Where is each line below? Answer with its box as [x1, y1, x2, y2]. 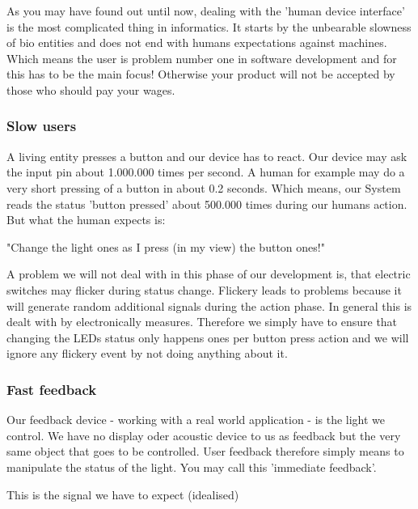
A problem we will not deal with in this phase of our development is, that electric [6, 265, 411, 282]
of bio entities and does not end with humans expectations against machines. [6, 34, 387, 51]
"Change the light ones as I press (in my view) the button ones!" [6, 238, 325, 255]
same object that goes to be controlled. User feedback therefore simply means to [6, 443, 404, 460]
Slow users [6, 116, 77, 136]
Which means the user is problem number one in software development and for [6, 49, 397, 66]
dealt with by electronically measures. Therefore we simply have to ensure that [6, 313, 398, 330]
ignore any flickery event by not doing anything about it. [6, 345, 288, 362]
